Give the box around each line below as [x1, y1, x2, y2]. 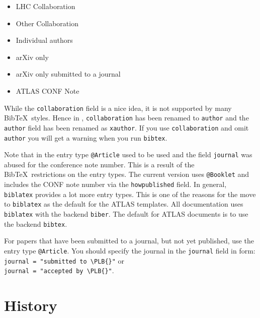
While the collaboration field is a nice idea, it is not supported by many [4, 102, 232, 113]
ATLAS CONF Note [16, 85, 79, 96]
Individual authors [16, 35, 73, 45]
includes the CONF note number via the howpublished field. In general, [4, 179, 227, 189]
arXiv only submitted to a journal [16, 69, 121, 79]
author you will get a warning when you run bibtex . [4, 132, 167, 143]
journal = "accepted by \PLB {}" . [4, 265, 114, 276]
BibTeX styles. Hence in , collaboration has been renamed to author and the [4, 112, 249, 123]
